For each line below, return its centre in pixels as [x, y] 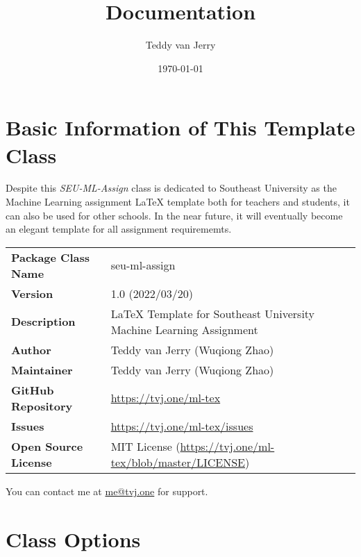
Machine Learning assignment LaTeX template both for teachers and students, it [178, 202]
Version [32, 293]
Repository [42, 406]
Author [31, 349]
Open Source [47, 446]
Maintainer [42, 369]
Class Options [73, 539]
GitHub [33, 390]
